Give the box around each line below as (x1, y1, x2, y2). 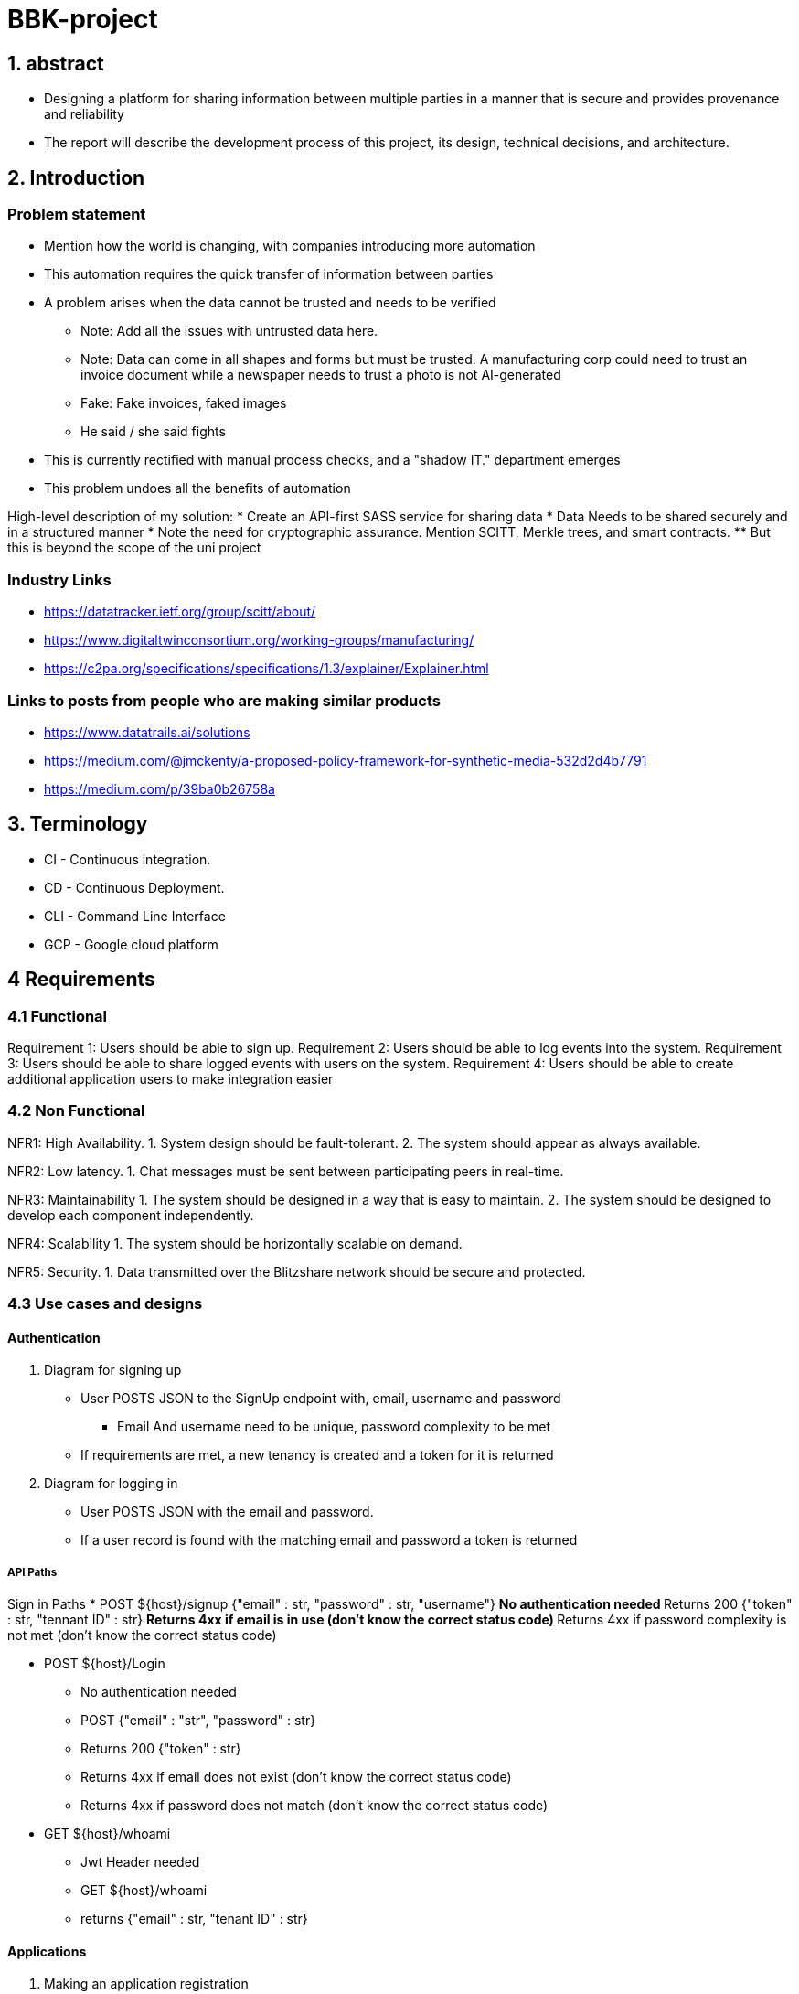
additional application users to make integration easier (7, 1070, 334, 1087)
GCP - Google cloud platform (44, 936, 218, 952)
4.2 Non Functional (7, 1101, 145, 1120)
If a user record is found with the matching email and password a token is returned (80, 1532, 578, 1549)
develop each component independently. (7, 1206, 254, 1223)
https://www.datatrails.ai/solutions (44, 724, 250, 740)
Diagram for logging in (44, 1475, 178, 1492)
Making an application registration (44, 1976, 249, 1992)
